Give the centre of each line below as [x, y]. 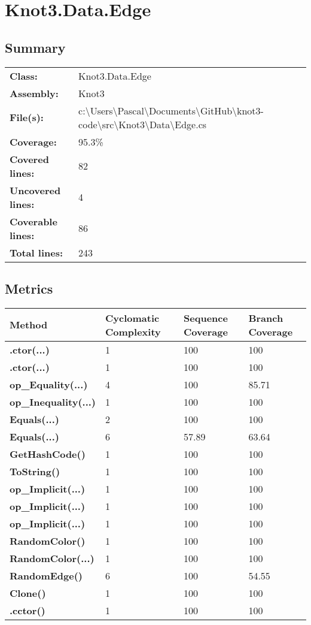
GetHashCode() [48, 454]
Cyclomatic [132, 318]
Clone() [28, 593]
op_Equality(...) [49, 384]
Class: [24, 76]
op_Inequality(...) [53, 401]
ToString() [35, 471]
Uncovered [35, 190]
